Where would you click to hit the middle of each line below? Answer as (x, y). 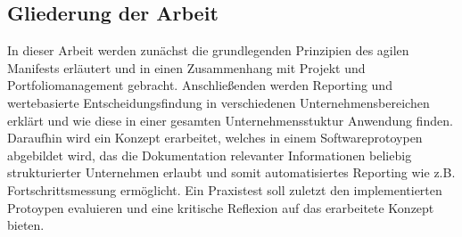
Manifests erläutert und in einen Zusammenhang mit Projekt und (186, 67)
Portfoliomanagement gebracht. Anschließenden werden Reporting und (200, 85)
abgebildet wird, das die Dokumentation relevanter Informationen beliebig (210, 155)
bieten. (26, 225)
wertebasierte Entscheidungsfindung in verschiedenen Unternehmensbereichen (219, 102)
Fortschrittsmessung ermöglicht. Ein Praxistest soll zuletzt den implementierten (225, 189)
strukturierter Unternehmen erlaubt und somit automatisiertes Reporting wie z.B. (231, 172)
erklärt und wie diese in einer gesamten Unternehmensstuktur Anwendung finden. (230, 120)
